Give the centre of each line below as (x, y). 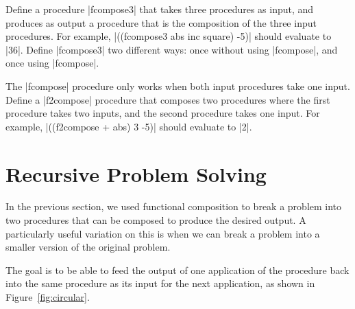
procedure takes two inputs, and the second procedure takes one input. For (163, 113)
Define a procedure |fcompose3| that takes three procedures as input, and (160, 9)
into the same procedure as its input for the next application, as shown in (160, 283)
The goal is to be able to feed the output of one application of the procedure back (177, 270)
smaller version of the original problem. (88, 247)
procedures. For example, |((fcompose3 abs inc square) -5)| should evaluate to (169, 36)
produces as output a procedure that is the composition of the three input (161, 22)
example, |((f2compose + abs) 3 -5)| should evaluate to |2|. (129, 126)
